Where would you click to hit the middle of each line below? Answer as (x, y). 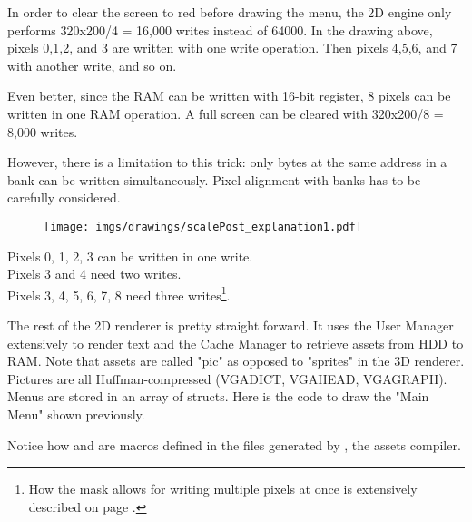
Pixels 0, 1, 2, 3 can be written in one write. (130, 256)
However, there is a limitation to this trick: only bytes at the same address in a (227, 162)
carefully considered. (64, 197)
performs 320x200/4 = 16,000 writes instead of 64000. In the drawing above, (220, 30)
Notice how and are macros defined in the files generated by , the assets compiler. (234, 444)
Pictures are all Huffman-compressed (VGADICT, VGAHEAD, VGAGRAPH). (227, 378)
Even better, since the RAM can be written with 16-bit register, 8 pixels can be (229, 96)
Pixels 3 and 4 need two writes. (94, 274)
